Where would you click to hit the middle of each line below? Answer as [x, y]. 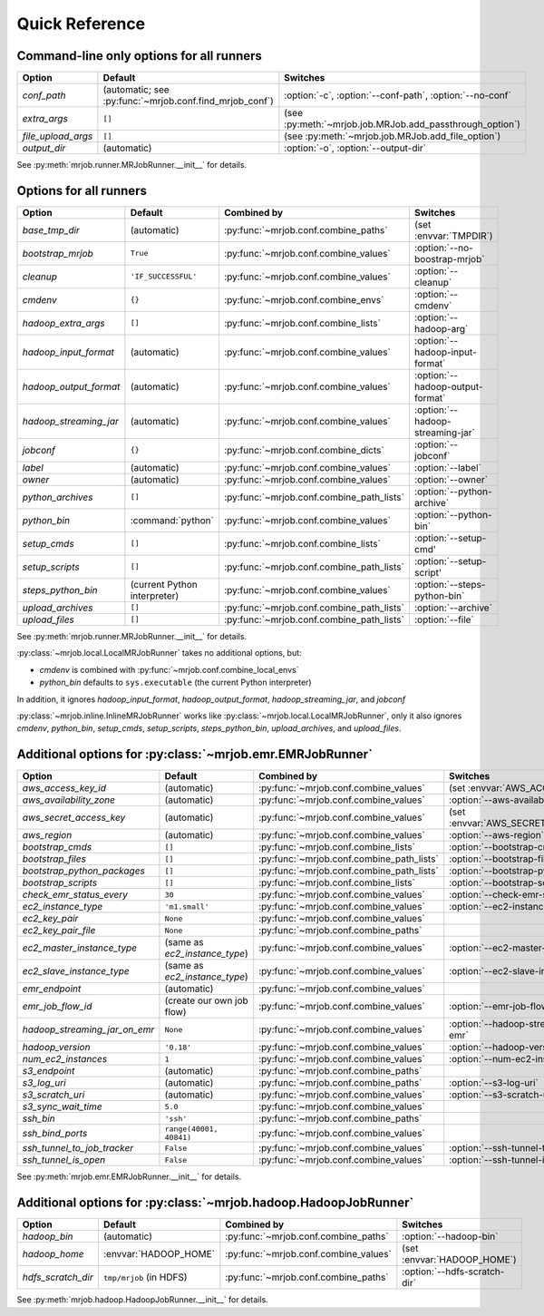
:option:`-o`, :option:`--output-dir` [355, 148]
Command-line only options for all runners [140, 56]
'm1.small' [187, 907]
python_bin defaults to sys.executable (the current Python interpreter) [175, 682]
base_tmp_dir [51, 229]
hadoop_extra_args [63, 323]
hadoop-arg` [441, 328]
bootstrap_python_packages [83, 871]
